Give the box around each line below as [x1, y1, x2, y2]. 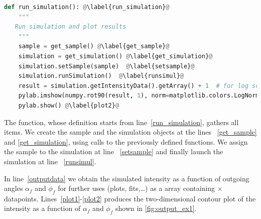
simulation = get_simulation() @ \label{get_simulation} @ [18, 52, 213, 60]
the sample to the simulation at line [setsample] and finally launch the [4, 146, 223, 157]
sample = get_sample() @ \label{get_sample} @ [18, 43, 170, 50]
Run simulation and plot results [15, 23, 126, 31]
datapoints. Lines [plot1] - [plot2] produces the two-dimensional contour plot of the [4, 193, 256, 203]
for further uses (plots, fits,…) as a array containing [58, 183, 215, 193]
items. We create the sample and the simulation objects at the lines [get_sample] [4, 127, 257, 137]
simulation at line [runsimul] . [4, 156, 96, 166]
